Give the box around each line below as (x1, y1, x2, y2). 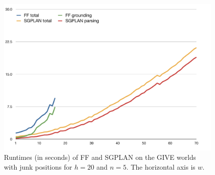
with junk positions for (4, 161, 72, 172)
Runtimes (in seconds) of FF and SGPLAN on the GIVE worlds (4, 152, 196, 162)
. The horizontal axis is (126, 161, 195, 172)
